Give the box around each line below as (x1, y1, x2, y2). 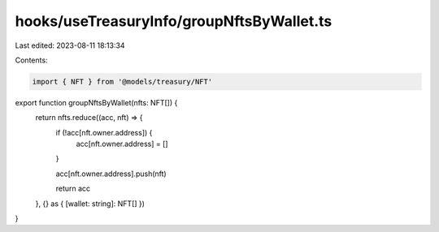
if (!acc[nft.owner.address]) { (55, 127, 153, 137)
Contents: (15, 55, 48, 65)
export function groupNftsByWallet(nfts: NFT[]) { (15, 97, 178, 107)
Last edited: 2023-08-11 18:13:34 (15, 41, 125, 50)
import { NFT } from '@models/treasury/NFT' (32, 77, 213, 86)
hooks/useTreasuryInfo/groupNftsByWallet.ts (15, 12, 333, 30)
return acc (55, 183, 91, 194)
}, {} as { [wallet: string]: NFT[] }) (35, 199, 146, 208)
